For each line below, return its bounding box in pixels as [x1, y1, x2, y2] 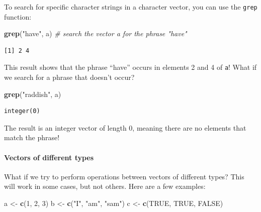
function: [4, 11, 32, 22]
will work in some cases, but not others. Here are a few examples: [4, 181, 206, 191]
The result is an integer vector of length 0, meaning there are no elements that [4, 122, 246, 133]
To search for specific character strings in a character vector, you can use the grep [4, 2, 257, 12]
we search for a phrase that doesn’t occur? [4, 72, 135, 82]
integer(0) [4, 108, 40, 115]
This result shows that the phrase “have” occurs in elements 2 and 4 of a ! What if [4, 62, 257, 72]
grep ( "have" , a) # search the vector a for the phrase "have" [4, 28, 187, 39]
